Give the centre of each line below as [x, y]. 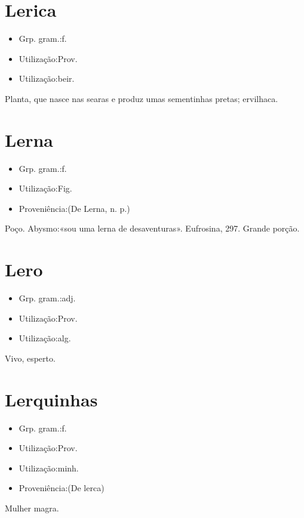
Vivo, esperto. [30, 358]
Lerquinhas [51, 399]
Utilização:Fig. [45, 188]
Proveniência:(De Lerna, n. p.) [74, 208]
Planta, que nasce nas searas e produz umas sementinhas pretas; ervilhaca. [142, 98]
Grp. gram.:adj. [47, 298]
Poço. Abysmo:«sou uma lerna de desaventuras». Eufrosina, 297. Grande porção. [152, 228]
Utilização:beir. [47, 78]
